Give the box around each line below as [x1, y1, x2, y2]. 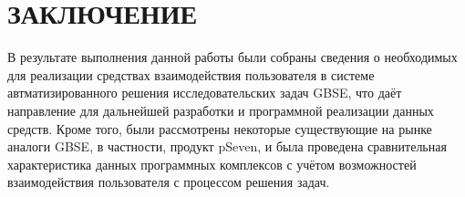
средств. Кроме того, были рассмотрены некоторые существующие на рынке [7, 119, 432, 138]
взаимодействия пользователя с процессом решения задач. [7, 172, 330, 192]
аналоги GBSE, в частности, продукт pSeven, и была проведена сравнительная [7, 137, 447, 156]
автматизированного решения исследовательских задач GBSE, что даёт [7, 83, 402, 102]
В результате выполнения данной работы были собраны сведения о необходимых [7, 47, 458, 67]
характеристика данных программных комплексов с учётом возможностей [7, 154, 417, 173]
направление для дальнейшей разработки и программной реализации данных [7, 100, 434, 119]
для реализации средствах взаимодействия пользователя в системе [7, 65, 375, 84]
